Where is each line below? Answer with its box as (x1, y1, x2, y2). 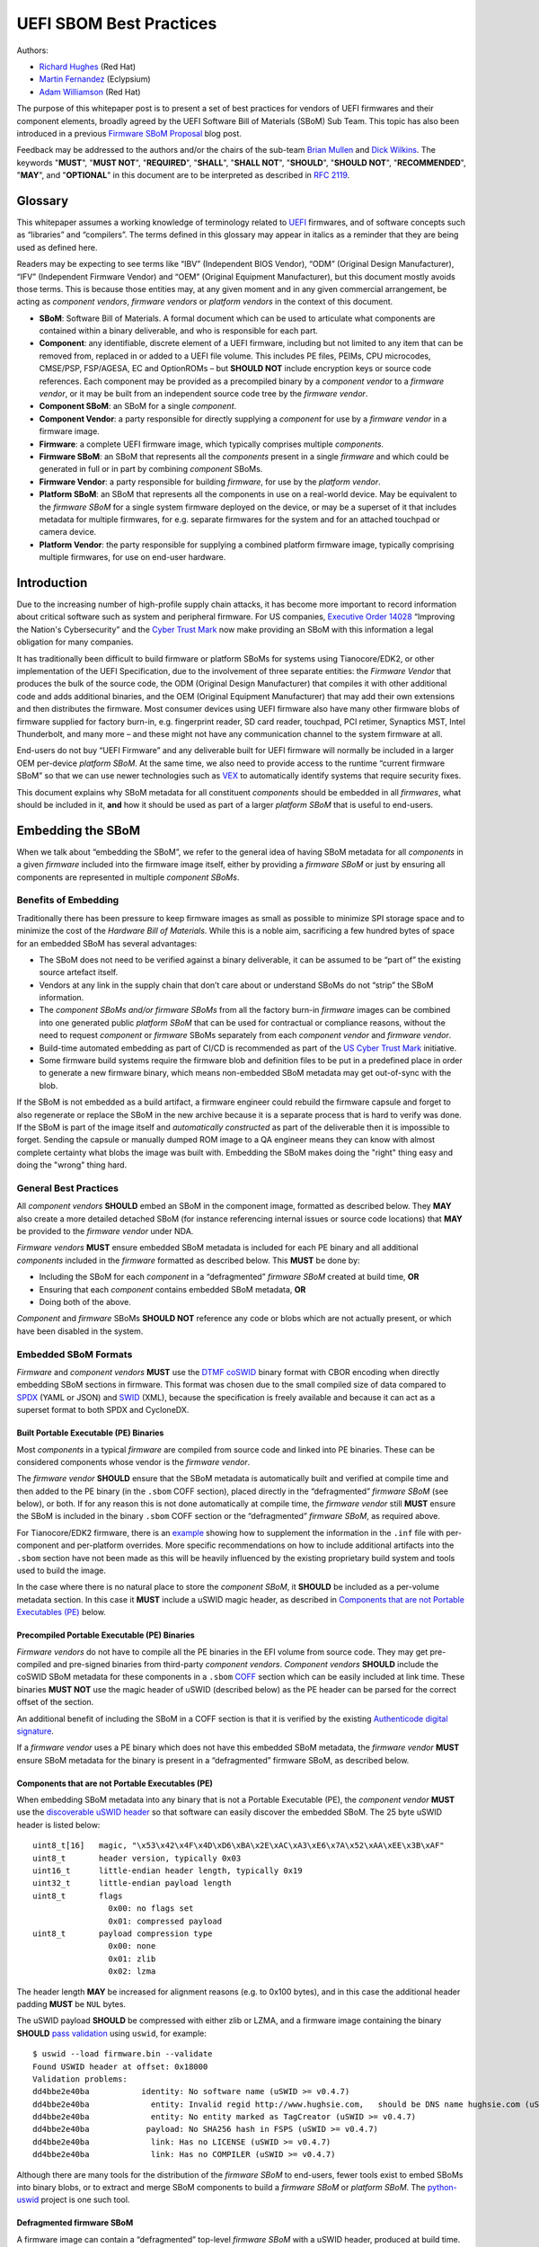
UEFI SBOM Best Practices (16, 13, 217, 33)
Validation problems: (32, 2074, 128, 2084)
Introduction (16, 575, 88, 591)
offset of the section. (16, 1697, 94, 1708)
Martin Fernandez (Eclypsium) (39, 74, 152, 84)
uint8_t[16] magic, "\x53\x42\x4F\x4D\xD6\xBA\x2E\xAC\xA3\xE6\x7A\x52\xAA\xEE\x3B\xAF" (32, 1841, 445, 1851)
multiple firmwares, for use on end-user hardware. (39, 552, 226, 563)
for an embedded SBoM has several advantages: (16, 937, 198, 948)
